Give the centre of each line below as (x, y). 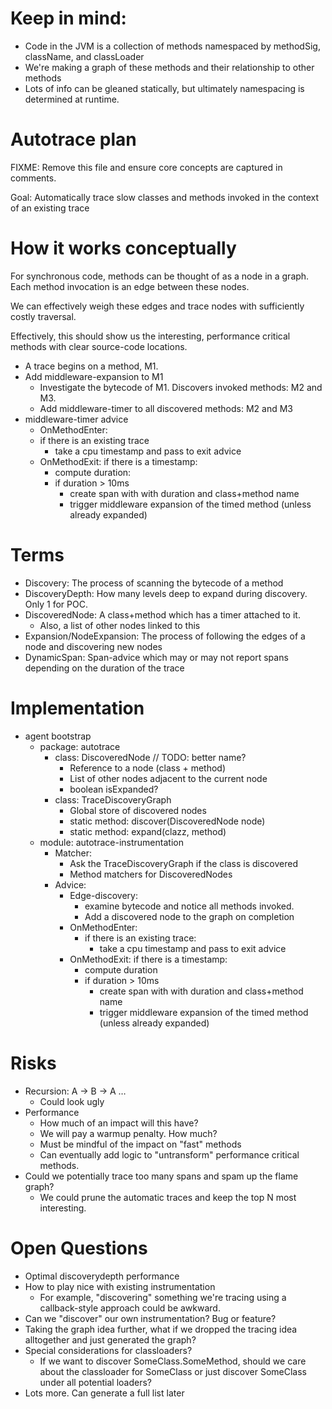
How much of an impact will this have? (119, 1123)
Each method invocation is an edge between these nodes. (130, 286)
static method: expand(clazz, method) (148, 831)
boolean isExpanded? (114, 789)
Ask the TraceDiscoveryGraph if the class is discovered (183, 863)
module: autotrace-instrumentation (111, 842)
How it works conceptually (123, 248)
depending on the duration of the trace (104, 668)
